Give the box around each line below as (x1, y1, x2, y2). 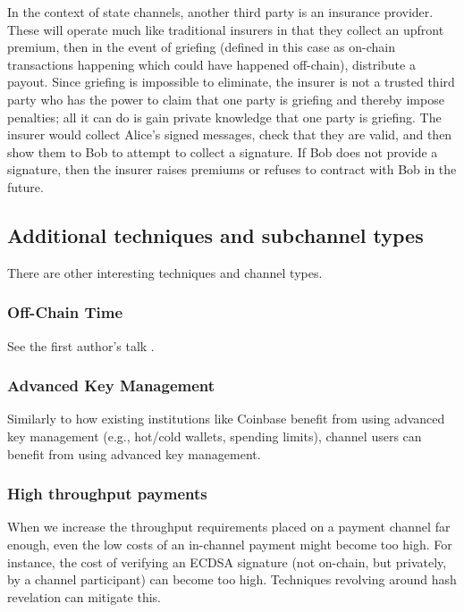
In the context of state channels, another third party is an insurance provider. (7, 3, 434, 21)
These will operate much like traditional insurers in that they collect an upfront (7, 20, 444, 38)
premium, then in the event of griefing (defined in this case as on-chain (7, 38, 395, 56)
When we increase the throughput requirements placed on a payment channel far (7, 517, 451, 536)
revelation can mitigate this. (7, 587, 162, 606)
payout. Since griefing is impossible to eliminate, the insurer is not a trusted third (7, 72, 455, 91)
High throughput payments (7, 482, 207, 505)
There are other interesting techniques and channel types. (7, 263, 323, 281)
